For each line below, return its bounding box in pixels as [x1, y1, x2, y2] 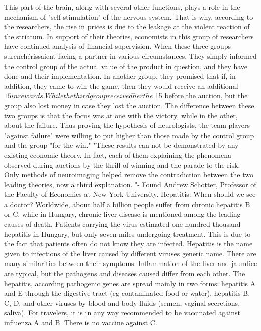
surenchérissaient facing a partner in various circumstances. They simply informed [4, 50, 257, 61]
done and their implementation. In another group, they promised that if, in [4, 71, 236, 81]
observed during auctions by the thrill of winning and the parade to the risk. [4, 159, 240, 170]
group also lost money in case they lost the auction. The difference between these [4, 100, 254, 110]
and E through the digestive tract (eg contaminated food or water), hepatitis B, [4, 288, 250, 298]
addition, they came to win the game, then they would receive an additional [4, 80, 238, 91]
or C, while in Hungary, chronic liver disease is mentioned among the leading [4, 209, 241, 219]
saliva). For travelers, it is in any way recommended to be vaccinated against [4, 307, 241, 318]
